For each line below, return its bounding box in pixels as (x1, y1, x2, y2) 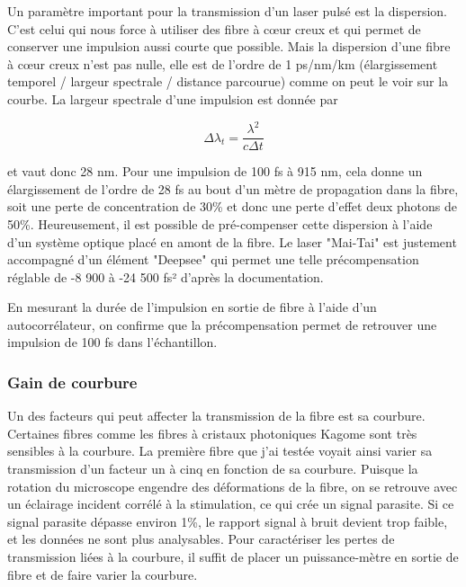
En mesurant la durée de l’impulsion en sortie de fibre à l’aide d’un (7, 298, 377, 316)
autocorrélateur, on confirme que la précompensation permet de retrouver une (7, 315, 437, 334)
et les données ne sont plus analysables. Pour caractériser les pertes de (7, 529, 395, 548)
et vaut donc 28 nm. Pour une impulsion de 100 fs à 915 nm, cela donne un (7, 162, 423, 181)
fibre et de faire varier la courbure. (7, 565, 198, 583)
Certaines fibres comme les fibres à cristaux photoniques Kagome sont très (7, 423, 417, 442)
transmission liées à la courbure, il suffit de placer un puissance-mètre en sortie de (7, 547, 459, 566)
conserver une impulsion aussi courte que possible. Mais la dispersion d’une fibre (7, 37, 451, 56)
